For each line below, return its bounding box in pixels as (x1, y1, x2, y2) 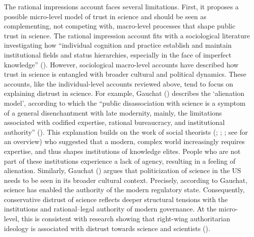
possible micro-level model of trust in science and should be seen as (4, 11, 207, 21)
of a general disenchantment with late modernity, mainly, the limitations (4, 107, 222, 118)
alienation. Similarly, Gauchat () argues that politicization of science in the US (4, 165, 241, 176)
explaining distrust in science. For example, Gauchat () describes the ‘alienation (4, 88, 245, 98)
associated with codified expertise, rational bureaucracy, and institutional (4, 117, 225, 127)
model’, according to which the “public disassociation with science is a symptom (4, 97, 246, 108)
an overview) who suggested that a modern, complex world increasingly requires (4, 136, 245, 147)
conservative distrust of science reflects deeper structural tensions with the (4, 194, 228, 204)
